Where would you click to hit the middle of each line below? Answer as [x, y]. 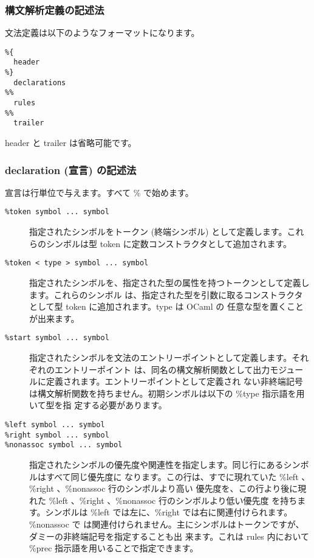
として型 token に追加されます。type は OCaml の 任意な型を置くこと [166, 306]
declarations [40, 82]
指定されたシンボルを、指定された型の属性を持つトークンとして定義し [169, 282]
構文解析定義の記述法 [55, 9]
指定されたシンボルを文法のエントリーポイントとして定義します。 [161, 357]
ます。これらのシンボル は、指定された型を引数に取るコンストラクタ [166, 294]
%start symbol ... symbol [57, 338]
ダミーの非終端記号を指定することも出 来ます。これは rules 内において [169, 536]
